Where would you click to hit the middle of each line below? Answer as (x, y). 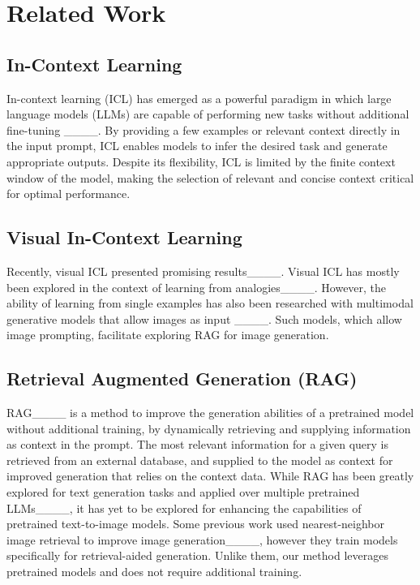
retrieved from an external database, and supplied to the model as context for (200, 460)
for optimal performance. (69, 194)
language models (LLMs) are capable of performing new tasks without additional (208, 114)
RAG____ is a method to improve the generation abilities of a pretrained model (210, 413)
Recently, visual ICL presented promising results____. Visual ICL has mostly (203, 271)
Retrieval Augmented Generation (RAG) (182, 379)
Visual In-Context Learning (124, 237)
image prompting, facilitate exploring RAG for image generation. (168, 335)
